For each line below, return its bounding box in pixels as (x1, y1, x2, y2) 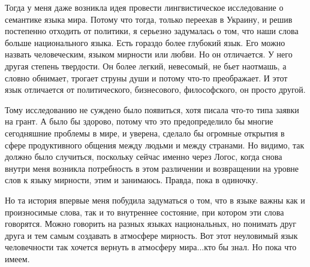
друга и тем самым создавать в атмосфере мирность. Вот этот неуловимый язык (5, 229, 298, 241)
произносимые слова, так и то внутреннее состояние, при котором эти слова (5, 205, 284, 218)
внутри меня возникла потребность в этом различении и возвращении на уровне (5, 162, 299, 174)
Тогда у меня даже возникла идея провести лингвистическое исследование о (5, 1, 284, 13)
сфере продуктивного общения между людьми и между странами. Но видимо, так (5, 138, 305, 151)
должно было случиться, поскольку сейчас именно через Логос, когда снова (5, 150, 282, 163)
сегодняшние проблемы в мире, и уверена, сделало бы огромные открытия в (5, 126, 285, 139)
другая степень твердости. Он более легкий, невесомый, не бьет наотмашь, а (5, 59, 287, 72)
